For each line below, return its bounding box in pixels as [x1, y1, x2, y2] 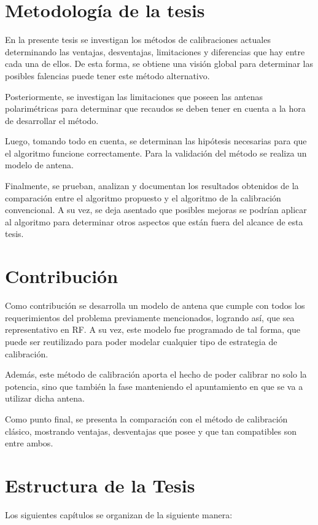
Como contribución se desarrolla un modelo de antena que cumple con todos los [5, 299, 305, 312]
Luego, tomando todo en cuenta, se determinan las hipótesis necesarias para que [5, 134, 307, 147]
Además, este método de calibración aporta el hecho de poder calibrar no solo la [5, 368, 307, 381]
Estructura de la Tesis [5, 472, 195, 497]
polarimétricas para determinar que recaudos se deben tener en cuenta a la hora [5, 102, 306, 115]
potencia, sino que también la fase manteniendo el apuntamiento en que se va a [5, 379, 303, 392]
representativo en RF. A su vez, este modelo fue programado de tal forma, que [5, 323, 301, 336]
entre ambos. [5, 437, 53, 449]
